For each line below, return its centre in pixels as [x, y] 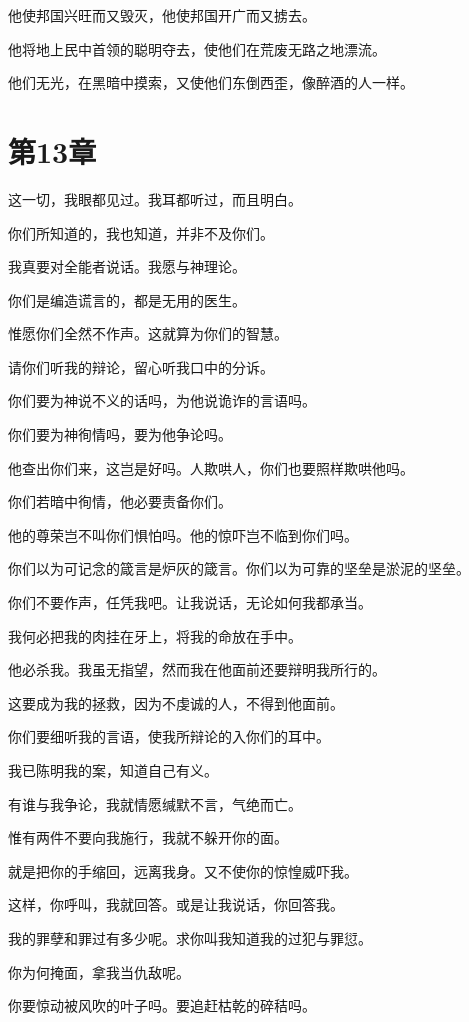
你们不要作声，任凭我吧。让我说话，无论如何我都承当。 [190, 602]
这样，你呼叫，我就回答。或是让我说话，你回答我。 [176, 904]
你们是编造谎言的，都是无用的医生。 [127, 299]
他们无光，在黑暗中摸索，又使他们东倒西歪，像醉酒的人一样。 [211, 82]
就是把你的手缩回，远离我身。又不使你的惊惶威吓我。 [183, 870]
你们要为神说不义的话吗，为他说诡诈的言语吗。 [162, 400]
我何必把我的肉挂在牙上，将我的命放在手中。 [155, 635]
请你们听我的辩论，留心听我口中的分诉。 [141, 366]
